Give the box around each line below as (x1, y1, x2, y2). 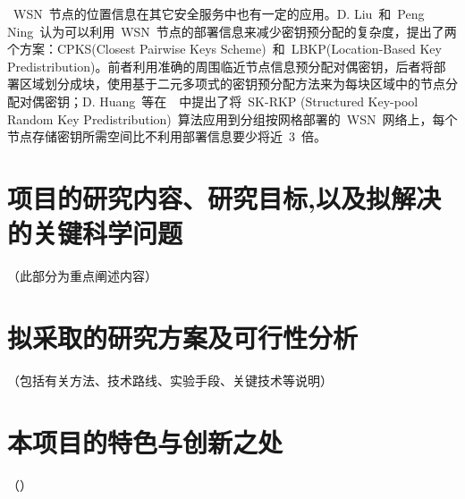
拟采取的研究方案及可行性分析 (7, 318, 359, 355)
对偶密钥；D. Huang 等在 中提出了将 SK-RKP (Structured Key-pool (19, 91, 418, 110)
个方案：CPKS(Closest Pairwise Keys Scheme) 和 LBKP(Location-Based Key (7, 39, 442, 58)
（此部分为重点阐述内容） (7, 266, 157, 285)
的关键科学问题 (7, 215, 183, 251)
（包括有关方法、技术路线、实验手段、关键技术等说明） (7, 370, 333, 389)
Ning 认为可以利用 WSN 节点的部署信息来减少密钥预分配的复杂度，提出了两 (7, 21, 457, 40)
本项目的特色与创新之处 (7, 423, 283, 460)
